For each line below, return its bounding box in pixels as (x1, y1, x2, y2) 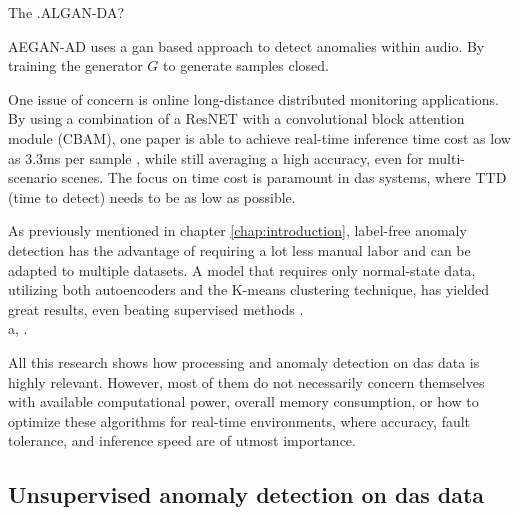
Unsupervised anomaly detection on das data (8, 479, 485, 510)
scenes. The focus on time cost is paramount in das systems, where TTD (61, 167, 507, 188)
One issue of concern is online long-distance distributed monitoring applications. (8, 88, 500, 109)
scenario (8, 167, 58, 188)
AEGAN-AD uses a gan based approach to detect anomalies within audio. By (8, 35, 485, 56)
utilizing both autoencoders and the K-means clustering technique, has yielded (8, 279, 490, 300)
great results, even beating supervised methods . (8, 298, 304, 319)
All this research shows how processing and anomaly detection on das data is (8, 351, 480, 372)
